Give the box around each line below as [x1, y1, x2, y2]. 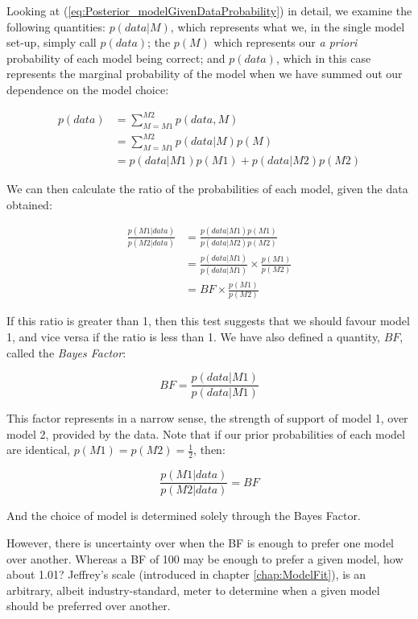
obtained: [6, 196, 52, 213]
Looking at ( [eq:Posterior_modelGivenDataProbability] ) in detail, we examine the [6, 2, 412, 19]
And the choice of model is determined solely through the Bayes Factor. [6, 507, 361, 524]
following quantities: [6, 18, 106, 35]
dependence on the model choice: [6, 80, 169, 97]
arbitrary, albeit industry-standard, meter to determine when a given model [6, 581, 380, 598]
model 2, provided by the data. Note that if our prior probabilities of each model [6, 425, 405, 442]
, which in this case [275, 49, 371, 66]
